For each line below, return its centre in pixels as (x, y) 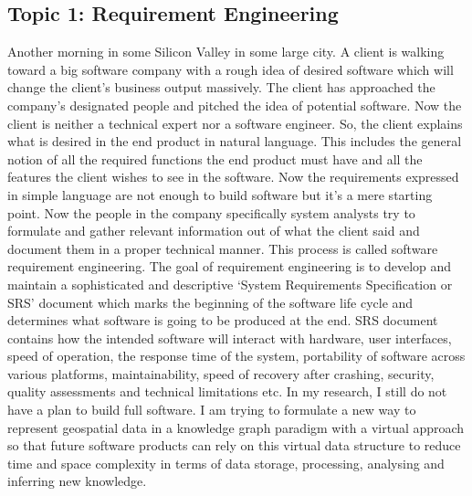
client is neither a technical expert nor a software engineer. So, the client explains (235, 123)
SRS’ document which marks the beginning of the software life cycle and (210, 302)
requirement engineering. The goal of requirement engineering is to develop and (230, 266)
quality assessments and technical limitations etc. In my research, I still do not (227, 391)
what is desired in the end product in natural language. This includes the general (235, 141)
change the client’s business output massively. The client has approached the (221, 87)
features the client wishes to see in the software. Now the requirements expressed (233, 177)
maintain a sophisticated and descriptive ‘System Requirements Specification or (230, 284)
